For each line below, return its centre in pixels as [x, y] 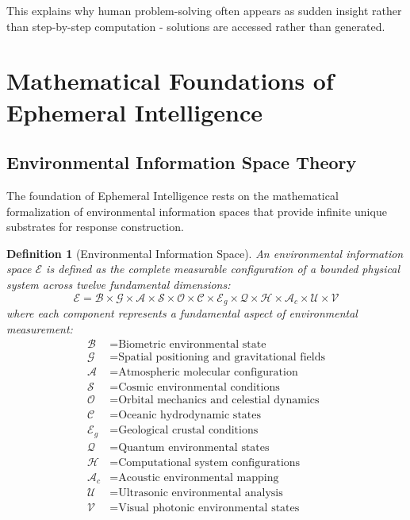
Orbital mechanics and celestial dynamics [219, 401]
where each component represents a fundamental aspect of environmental [182, 312]
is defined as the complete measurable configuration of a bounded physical [223, 269]
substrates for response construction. [95, 227]
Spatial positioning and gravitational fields [222, 358]
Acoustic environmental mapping [199, 478]
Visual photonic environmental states [209, 508]
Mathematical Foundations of [170, 81]
